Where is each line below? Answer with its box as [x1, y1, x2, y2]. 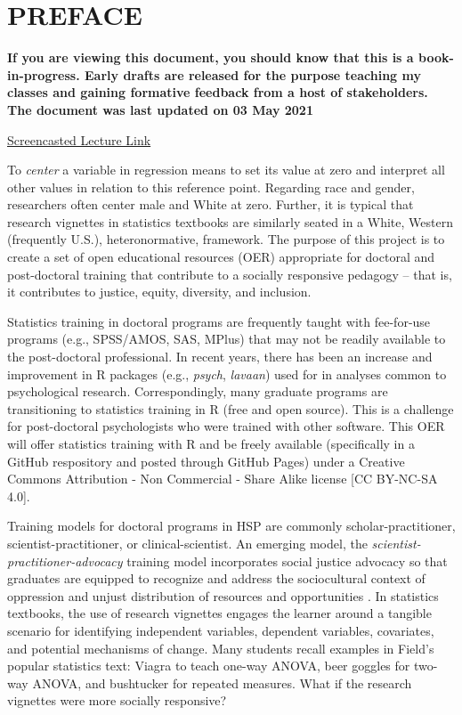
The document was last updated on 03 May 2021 [7, 100, 313, 118]
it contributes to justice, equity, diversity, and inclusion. [7, 282, 312, 301]
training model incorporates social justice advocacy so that [126, 551, 448, 570]
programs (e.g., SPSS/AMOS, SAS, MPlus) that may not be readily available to [7, 329, 446, 348]
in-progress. [7, 65, 80, 84]
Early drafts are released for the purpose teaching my [85, 65, 421, 84]
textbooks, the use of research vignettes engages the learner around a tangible [7, 604, 432, 622]
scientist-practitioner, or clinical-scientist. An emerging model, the [7, 533, 368, 552]
